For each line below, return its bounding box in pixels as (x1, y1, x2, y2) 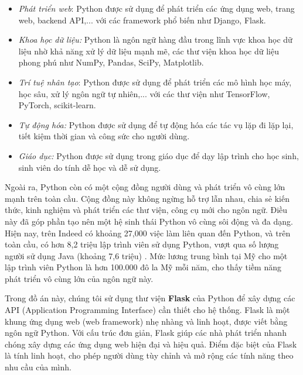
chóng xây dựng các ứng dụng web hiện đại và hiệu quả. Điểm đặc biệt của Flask (5, 338, 297, 350)
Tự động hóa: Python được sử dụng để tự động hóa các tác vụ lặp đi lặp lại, (18, 118, 294, 130)
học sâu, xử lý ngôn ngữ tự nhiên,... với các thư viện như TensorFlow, (18, 87, 270, 99)
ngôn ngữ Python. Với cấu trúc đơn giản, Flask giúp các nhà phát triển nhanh (5, 326, 287, 339)
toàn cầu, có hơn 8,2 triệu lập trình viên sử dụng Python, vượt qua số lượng (5, 238, 279, 250)
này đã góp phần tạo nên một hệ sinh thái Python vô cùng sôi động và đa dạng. (5, 215, 293, 227)
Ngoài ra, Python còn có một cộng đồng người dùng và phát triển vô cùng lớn (5, 181, 285, 193)
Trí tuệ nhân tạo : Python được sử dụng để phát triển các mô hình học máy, (18, 75, 292, 88)
